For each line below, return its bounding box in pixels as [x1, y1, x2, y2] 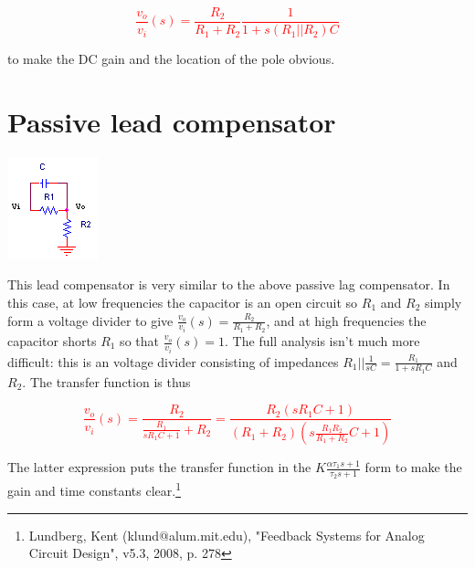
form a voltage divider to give [7, 310, 174, 330]
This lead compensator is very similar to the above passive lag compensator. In [7, 275, 450, 294]
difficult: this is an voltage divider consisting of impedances [7, 352, 339, 371]
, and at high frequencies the [266, 310, 427, 330]
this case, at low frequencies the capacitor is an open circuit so [7, 292, 358, 311]
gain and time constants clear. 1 [7, 479, 181, 500]
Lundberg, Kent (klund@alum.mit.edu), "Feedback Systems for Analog [28, 525, 425, 544]
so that [120, 331, 159, 351]
